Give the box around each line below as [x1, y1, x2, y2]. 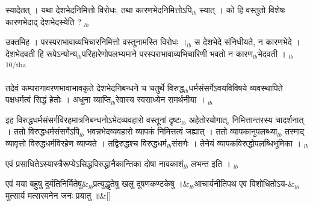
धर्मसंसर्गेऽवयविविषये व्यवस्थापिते [188, 81, 283, 94]
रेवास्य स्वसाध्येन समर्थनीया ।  [116, 93, 208, 106]
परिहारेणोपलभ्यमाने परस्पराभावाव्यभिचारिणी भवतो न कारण [81, 47, 253, 59]
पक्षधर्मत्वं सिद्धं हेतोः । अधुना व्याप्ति [5, 93, 111, 106]
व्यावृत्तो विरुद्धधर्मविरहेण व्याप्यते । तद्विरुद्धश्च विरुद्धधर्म [5, 137, 167, 149]
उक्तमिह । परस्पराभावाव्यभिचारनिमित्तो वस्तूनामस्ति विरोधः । [5, 35, 187, 48]
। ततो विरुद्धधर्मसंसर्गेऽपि [5, 125, 79, 138]
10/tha [5, 59, 26, 70]
